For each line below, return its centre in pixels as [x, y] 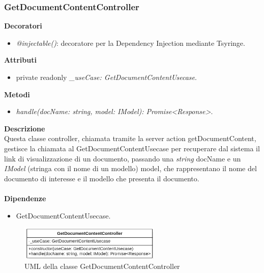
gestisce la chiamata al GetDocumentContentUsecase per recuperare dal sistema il [132, 148]
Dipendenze [25, 198]
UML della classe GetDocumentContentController [102, 266]
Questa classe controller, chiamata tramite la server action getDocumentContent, [130, 138]
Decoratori [23, 26]
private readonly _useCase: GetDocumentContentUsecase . [106, 77]
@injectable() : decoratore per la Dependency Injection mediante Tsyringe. [130, 43]
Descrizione [25, 128]
